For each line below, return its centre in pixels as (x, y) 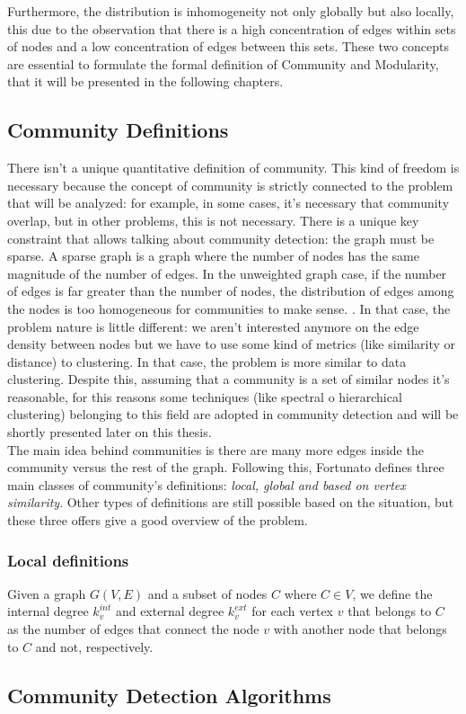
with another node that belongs (360, 629)
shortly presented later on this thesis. (110, 432)
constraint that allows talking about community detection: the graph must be (221, 238)
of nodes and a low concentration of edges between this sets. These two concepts (229, 46)
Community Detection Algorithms (169, 695)
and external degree (170, 611)
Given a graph (47, 593)
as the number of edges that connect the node (133, 629)
